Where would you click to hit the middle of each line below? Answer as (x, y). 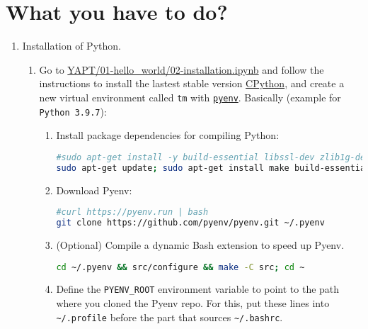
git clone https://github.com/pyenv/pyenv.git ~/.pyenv (190, 223)
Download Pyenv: (94, 190)
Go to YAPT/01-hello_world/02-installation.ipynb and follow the (182, 69)
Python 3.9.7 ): (73, 111)
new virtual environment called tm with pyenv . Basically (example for (190, 97)
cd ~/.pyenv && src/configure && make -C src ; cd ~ (180, 267)
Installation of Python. (71, 46)
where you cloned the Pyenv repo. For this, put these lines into (193, 303)
